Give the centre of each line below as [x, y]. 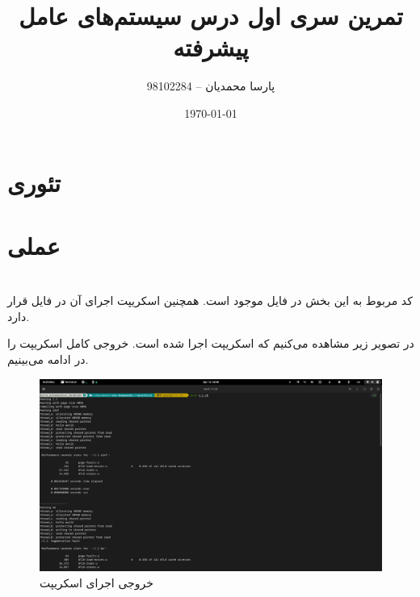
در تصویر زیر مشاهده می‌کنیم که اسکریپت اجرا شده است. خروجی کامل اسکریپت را [211, 343]
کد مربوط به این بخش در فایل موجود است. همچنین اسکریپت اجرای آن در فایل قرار [210, 301]
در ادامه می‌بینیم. [48, 359]
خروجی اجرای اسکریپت [97, 582]
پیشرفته [211, 47]
